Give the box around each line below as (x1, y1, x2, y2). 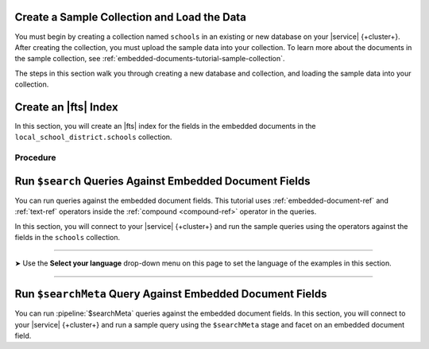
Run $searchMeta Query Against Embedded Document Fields (14, 287, 327, 301)
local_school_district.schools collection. (14, 132, 172, 142)
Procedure (14, 152, 56, 163)
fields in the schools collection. (14, 233, 121, 242)
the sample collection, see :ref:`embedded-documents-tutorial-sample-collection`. (14, 54, 285, 64)
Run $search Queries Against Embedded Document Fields (14, 174, 311, 188)
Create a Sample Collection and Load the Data (14, 10, 246, 24)
